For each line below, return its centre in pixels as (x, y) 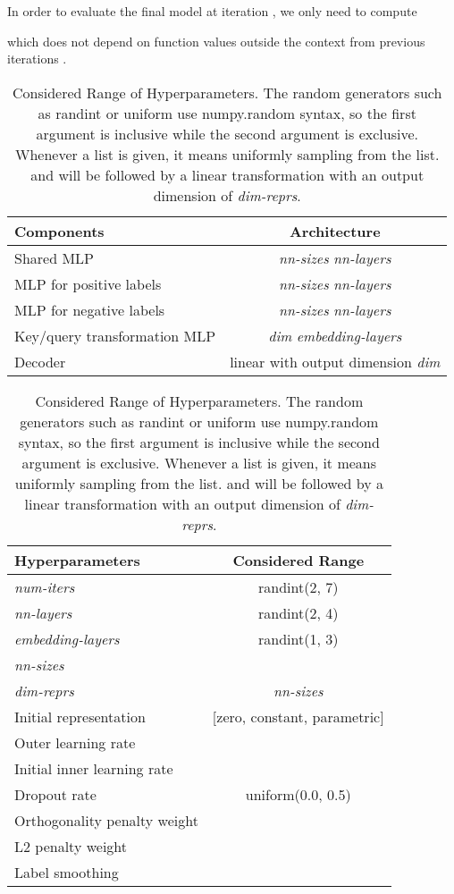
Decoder (40, 361)
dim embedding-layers (335, 335)
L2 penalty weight (71, 846)
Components (59, 231)
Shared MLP (54, 257)
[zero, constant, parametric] (298, 716)
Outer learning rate (75, 742)
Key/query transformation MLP (115, 335)
